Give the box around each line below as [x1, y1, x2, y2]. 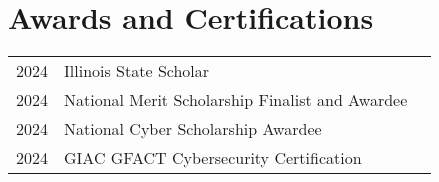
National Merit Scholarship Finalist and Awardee [64, 88, 408, 112]
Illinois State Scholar [64, 59, 210, 83]
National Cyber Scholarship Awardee [64, 117, 322, 141]
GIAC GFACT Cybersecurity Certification [64, 146, 362, 170]
